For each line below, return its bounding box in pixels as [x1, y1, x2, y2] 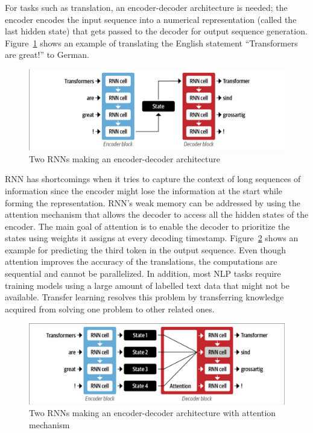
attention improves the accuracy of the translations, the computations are [5, 255, 277, 268]
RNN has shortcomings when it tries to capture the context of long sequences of [5, 172, 301, 185]
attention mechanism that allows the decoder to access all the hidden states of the [5, 208, 309, 221]
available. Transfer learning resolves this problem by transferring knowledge [5, 291, 284, 303]
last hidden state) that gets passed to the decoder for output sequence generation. [5, 25, 308, 37]
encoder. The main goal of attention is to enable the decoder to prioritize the [5, 220, 290, 232]
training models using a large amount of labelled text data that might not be [5, 279, 289, 291]
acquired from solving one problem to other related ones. [5, 302, 215, 315]
